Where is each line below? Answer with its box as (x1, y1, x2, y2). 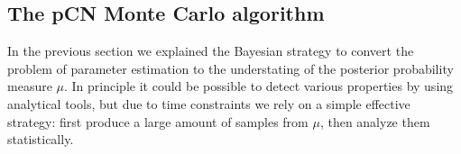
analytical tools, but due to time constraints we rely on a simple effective (7, 94, 410, 113)
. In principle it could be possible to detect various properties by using (64, 77, 454, 95)
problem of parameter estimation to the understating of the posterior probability (7, 59, 454, 77)
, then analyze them (319, 112, 430, 131)
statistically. (7, 130, 74, 149)
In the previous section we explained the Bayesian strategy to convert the (7, 41, 414, 60)
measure (7, 77, 52, 95)
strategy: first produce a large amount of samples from (7, 112, 309, 131)
